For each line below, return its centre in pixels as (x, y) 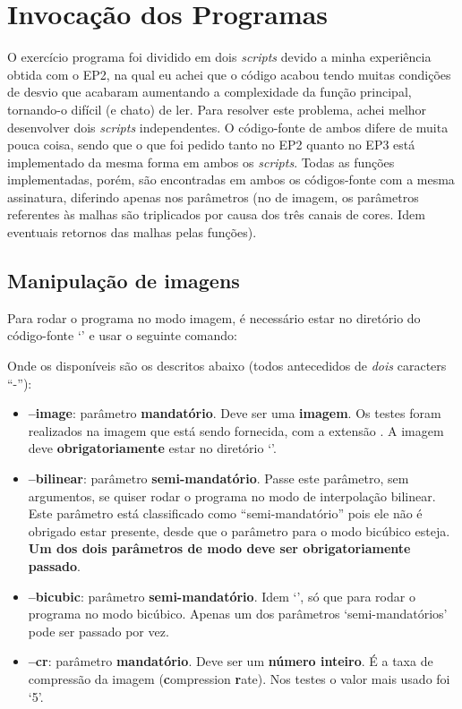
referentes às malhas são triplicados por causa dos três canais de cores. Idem (216, 214)
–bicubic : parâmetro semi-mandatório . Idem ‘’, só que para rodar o (222, 596)
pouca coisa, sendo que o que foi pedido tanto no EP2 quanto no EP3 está (211, 145)
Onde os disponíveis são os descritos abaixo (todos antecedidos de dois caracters (227, 366)
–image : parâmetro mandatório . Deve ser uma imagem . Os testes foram (235, 413)
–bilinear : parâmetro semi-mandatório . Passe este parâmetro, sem (218, 478)
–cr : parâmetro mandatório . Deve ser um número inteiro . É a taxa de (231, 661)
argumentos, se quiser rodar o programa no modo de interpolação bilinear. (232, 495)
